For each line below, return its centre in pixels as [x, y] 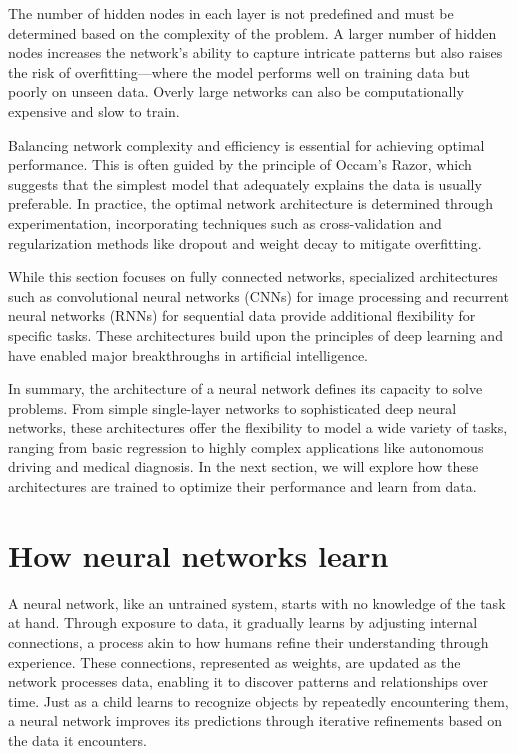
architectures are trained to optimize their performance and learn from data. [242, 486]
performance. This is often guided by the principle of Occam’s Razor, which [240, 164]
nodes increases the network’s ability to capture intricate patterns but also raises [255, 52]
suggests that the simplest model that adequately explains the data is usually [245, 183]
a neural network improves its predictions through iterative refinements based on [255, 720]
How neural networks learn [198, 554]
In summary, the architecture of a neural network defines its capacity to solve [245, 388]
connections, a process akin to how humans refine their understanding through [248, 641]
